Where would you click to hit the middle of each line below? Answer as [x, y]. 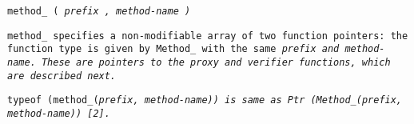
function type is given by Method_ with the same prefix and [173, 49]
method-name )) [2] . [59, 113]
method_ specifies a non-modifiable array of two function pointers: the [208, 36]
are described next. [62, 76]
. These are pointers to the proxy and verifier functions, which [210, 62]
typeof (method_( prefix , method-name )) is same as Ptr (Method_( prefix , [205, 100]
